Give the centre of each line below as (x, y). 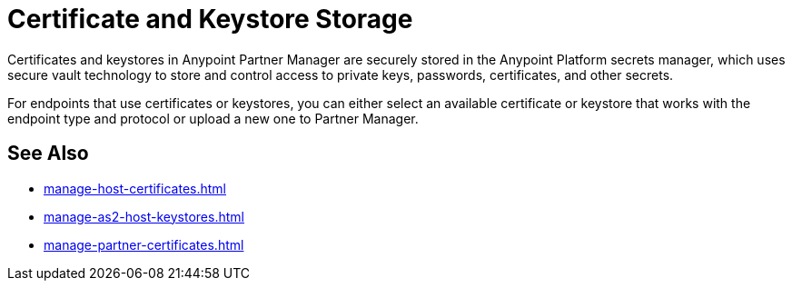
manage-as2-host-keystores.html (144, 216)
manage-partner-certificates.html (144, 244)
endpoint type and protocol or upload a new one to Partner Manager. (213, 118)
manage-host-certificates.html (135, 188)
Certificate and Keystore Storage (210, 19)
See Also (48, 154)
